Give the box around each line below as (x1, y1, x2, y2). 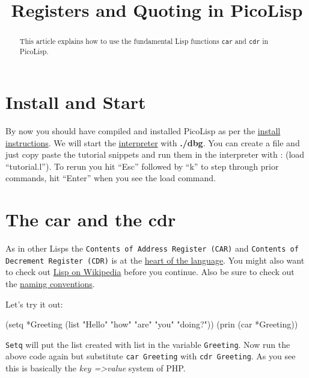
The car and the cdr (5, 207, 176, 232)
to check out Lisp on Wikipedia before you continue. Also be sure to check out (5, 265, 295, 278)
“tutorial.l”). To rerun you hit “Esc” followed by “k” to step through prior (5, 160, 279, 172)
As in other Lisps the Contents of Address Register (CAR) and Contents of (5, 242, 299, 254)
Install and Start (5, 89, 146, 114)
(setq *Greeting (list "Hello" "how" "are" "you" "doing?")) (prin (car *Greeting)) (5, 318, 298, 330)
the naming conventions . (5, 277, 95, 290)
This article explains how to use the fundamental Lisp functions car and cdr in (19, 36, 269, 46)
